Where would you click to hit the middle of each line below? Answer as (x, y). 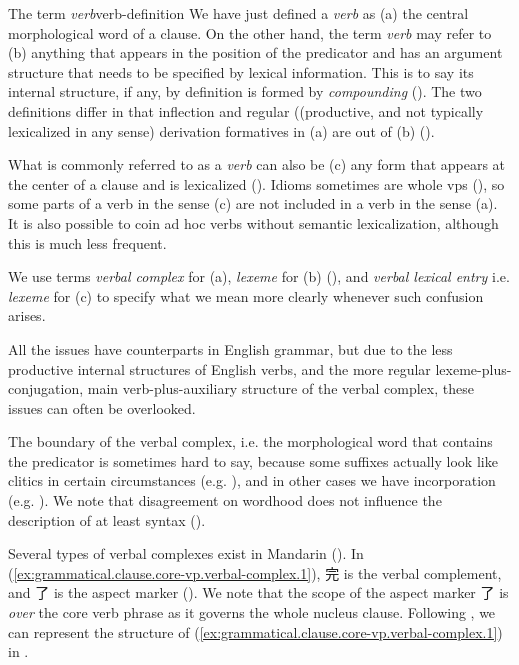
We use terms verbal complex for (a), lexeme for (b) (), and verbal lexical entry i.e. (259, 276)
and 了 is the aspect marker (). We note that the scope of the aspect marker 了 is (258, 592)
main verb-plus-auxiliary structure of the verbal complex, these (280, 388)
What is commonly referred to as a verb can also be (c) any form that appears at (257, 164)
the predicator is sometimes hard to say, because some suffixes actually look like (253, 460)
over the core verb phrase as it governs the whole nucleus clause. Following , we (252, 612)
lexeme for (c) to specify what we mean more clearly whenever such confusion (246, 295)
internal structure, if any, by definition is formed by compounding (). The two (245, 91)
